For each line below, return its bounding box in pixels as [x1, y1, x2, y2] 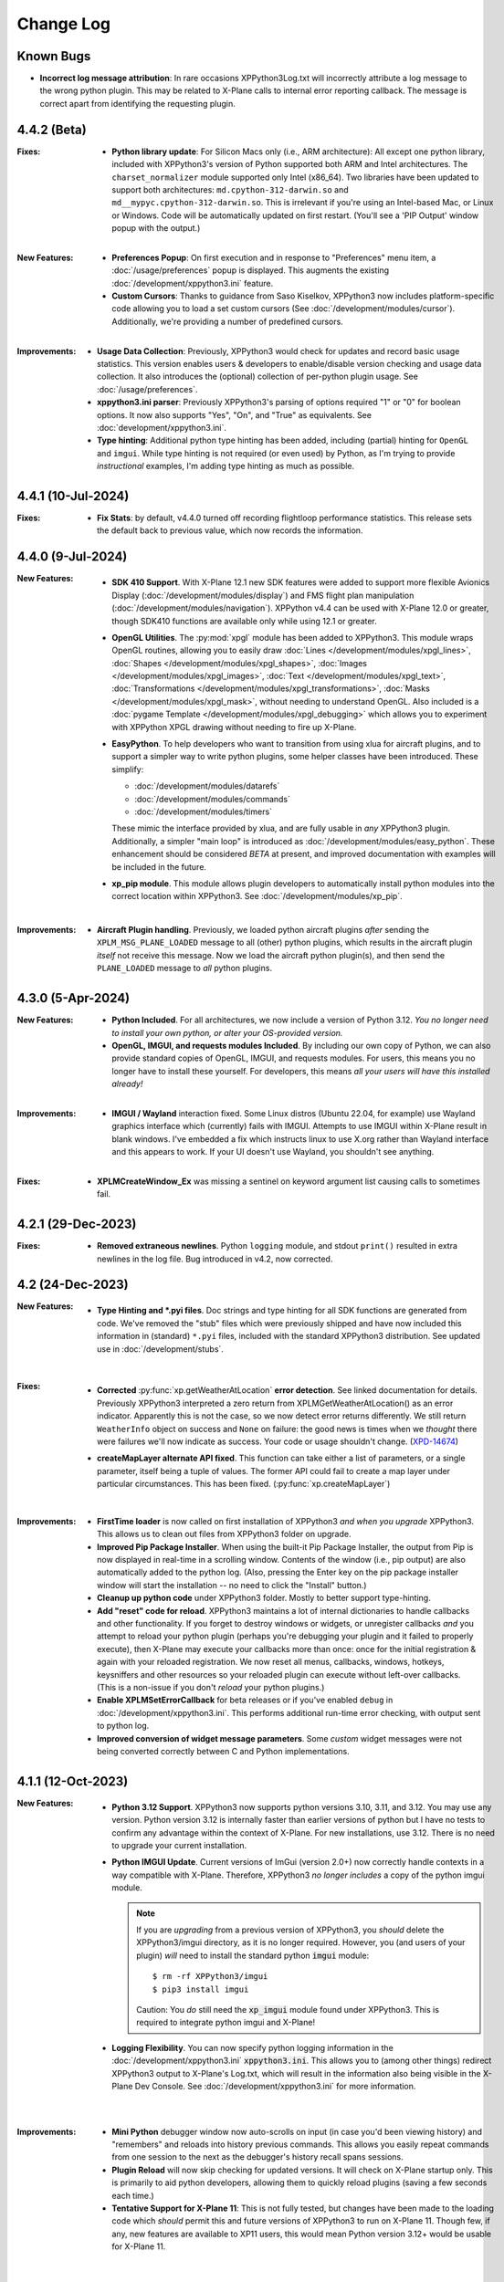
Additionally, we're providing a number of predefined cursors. [111, 316, 344, 327]
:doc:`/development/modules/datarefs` [134, 780, 280, 791]
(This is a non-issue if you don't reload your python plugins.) [97, 1682, 325, 1692]
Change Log [16, 14, 111, 34]
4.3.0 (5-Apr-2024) [16, 990, 131, 1006]
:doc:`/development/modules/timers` [134, 806, 273, 817]
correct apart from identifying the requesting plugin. [39, 98, 236, 109]
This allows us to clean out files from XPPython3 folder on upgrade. [97, 1529, 352, 1540]
